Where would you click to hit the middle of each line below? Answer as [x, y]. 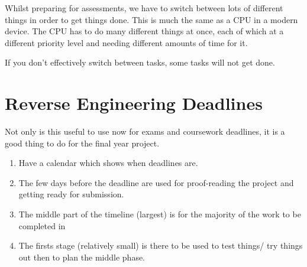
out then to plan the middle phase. [82, 257]
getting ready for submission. [71, 194]
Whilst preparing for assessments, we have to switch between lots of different [144, 8]
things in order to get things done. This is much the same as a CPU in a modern [151, 19]
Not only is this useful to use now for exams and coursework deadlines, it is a [145, 131]
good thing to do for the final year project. [82, 143]
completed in [42, 225]
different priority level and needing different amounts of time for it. [126, 42]
